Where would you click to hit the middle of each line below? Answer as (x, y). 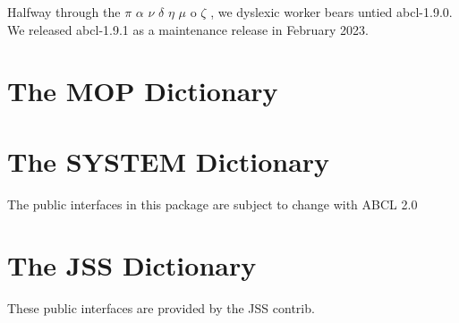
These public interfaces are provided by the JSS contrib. (161, 308)
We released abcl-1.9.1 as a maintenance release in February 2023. (188, 29)
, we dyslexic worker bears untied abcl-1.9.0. (331, 12)
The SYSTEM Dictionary (169, 161)
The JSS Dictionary (132, 265)
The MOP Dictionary (143, 91)
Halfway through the (64, 12)
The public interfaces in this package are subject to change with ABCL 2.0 (212, 204)
